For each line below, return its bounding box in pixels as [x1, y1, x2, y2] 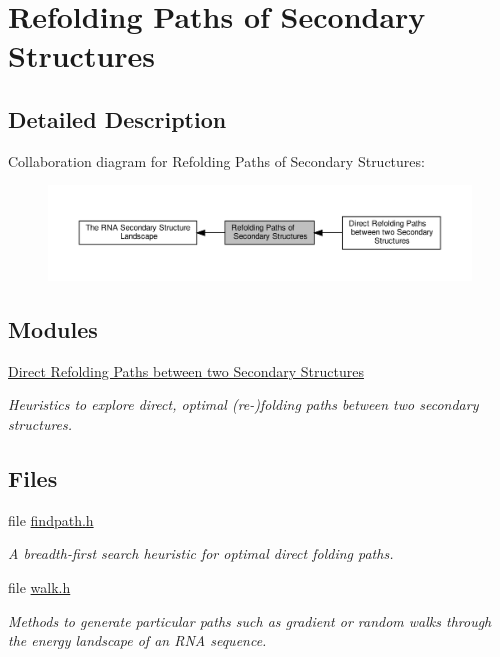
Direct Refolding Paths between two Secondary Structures [8, 360, 364, 381]
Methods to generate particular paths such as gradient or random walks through [8, 610, 492, 631]
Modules [8, 313, 98, 344]
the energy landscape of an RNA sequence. [8, 630, 267, 651]
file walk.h [8, 576, 71, 597]
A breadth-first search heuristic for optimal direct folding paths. [8, 543, 394, 564]
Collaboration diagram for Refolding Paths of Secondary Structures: [8, 150, 425, 171]
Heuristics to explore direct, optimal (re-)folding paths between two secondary [8, 394, 479, 415]
